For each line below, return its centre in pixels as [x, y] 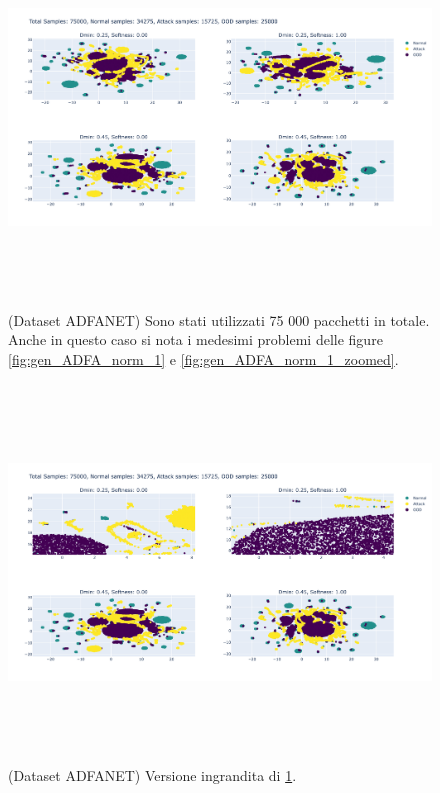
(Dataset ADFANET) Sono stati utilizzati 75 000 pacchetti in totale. [219, 319]
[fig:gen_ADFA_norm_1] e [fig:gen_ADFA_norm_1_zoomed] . [203, 358]
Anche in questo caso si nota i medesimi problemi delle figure [195, 339]
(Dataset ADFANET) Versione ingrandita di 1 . [152, 774]
